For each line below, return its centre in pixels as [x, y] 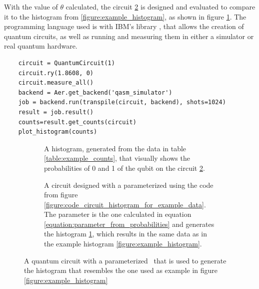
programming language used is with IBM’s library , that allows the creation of [124, 26]
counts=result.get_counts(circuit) [77, 122]
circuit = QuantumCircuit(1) [66, 63]
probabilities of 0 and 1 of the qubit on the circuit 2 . [124, 168]
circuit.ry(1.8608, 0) [56, 73]
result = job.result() [56, 112]
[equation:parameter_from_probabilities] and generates [129, 224]
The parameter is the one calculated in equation [118, 214]
